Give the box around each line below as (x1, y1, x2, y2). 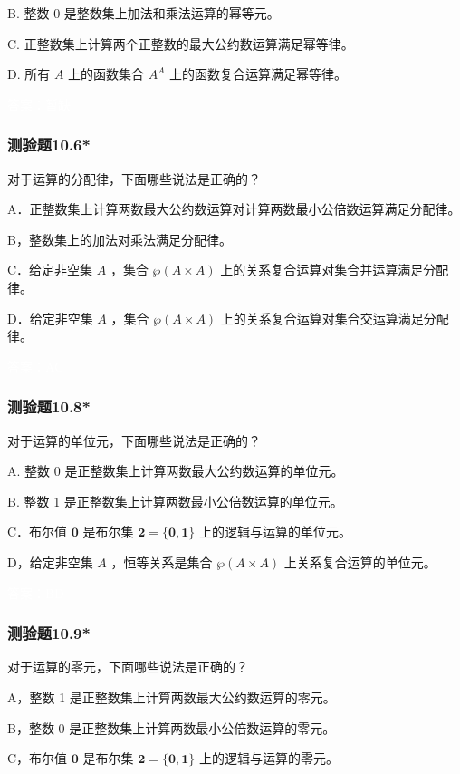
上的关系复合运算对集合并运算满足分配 (220, 260, 449, 279)
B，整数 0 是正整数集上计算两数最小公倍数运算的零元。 (7, 718, 336, 737)
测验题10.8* (7, 395, 91, 418)
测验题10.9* (7, 622, 91, 644)
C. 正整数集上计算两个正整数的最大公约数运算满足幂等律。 (7, 34, 354, 53)
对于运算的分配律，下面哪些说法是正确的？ (7, 169, 261, 188)
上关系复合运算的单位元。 (283, 552, 436, 571)
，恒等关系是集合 (110, 552, 213, 571)
